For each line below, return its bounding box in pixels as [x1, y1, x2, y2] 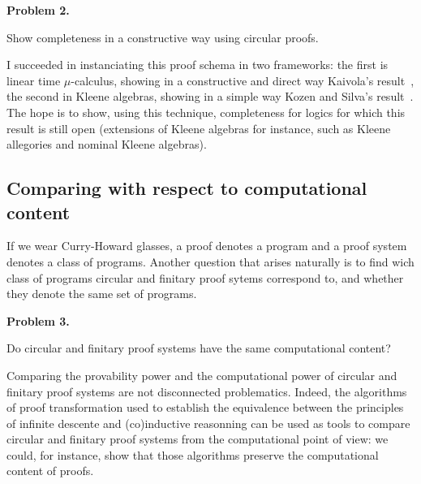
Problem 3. [6, 312, 70, 329]
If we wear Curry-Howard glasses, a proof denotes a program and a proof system [6, 237, 407, 254]
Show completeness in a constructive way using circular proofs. [6, 28, 319, 45]
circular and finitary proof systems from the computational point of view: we [6, 430, 389, 447]
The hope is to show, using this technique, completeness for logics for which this [6, 103, 406, 120]
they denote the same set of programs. [6, 285, 197, 302]
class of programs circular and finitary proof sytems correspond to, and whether [6, 269, 404, 286]
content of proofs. [6, 462, 94, 479]
